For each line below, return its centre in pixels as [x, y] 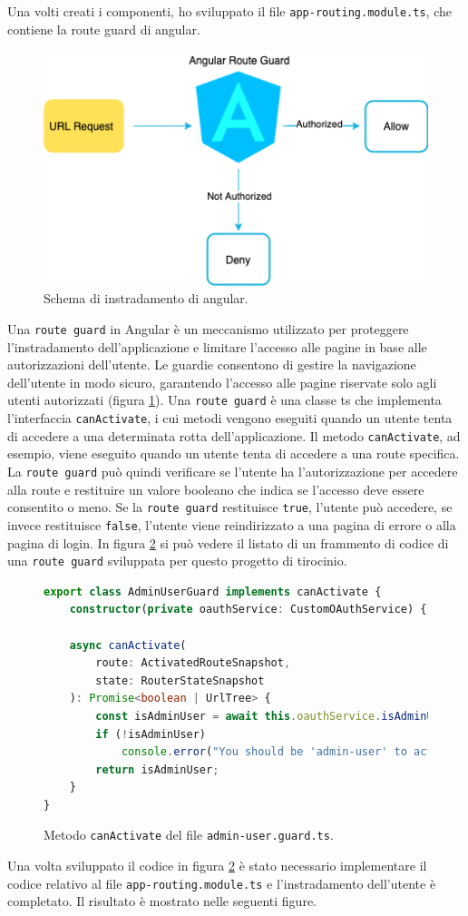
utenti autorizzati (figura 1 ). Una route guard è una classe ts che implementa [224, 400]
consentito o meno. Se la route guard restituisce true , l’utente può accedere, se [230, 507]
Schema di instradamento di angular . [146, 298]
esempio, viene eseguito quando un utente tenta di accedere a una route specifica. [234, 453]
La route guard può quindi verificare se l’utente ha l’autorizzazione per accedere [233, 471]
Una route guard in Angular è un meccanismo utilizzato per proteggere [208, 328]
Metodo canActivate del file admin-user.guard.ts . [189, 835]
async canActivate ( [128, 645]
